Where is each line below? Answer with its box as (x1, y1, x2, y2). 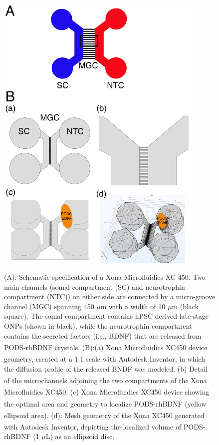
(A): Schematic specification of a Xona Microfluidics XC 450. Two (4, 271, 206, 282)
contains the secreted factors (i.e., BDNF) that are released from (4, 330, 202, 341)
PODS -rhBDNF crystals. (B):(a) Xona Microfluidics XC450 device (4, 342, 208, 352)
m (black (172, 301, 199, 311)
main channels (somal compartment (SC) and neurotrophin (4, 281, 185, 292)
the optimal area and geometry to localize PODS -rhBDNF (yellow (4, 398, 207, 409)
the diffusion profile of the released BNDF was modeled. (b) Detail (4, 363, 208, 374)
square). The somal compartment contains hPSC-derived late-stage (4, 311, 209, 321)
